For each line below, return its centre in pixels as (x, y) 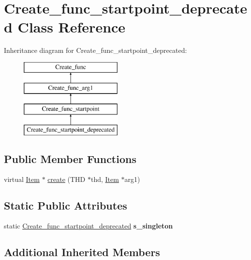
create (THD (66, 179)
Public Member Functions (70, 159)
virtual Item (22, 179)
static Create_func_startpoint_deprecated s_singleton (89, 225)
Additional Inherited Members (82, 252)
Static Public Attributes (66, 205)
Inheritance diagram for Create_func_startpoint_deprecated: (96, 50)
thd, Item (105, 179)
